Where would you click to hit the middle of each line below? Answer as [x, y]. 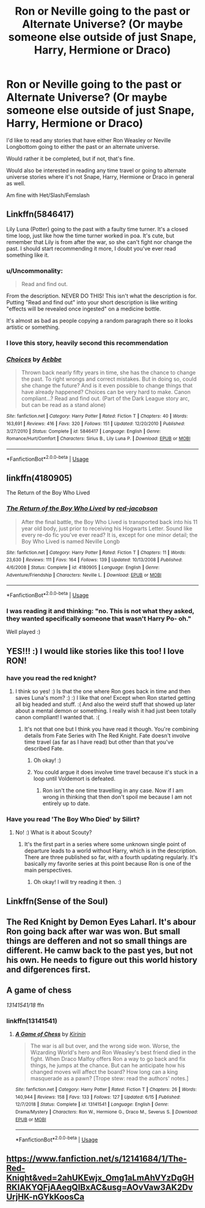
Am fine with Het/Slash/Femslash [48, 195]
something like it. [28, 255]
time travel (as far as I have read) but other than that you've [99, 742]
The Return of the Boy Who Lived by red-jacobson [82, 509]
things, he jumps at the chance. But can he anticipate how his [108, 1065]
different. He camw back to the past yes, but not [100, 951]
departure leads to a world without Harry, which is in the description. [110, 851]
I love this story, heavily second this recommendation [87, 343]
